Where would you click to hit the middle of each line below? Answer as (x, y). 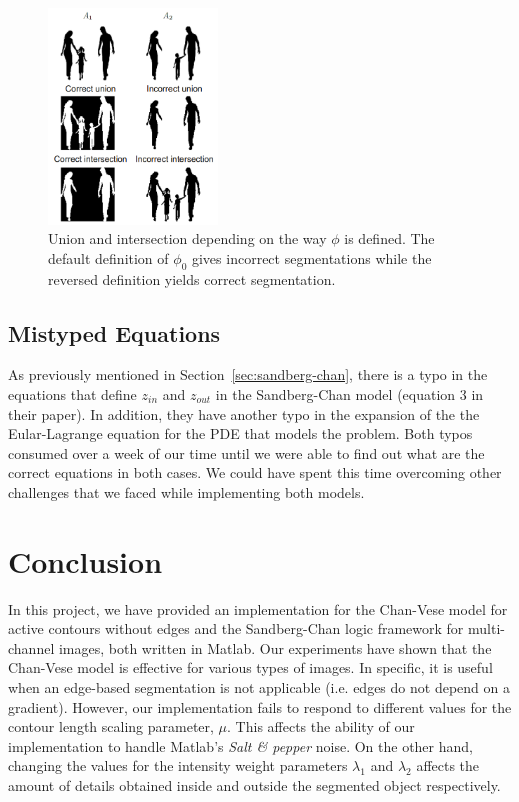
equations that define (72, 394)
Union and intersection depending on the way (187, 238)
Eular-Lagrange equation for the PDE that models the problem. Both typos (240, 433)
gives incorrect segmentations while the (311, 257)
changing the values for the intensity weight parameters (178, 765)
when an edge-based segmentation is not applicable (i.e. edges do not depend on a (259, 687)
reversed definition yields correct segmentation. (192, 278)
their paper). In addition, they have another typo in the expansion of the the (244, 413)
